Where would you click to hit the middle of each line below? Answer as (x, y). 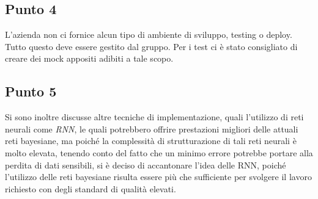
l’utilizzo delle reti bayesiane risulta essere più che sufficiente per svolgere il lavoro (158, 177)
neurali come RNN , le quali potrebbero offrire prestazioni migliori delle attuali (152, 128)
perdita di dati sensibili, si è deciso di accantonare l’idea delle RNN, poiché (146, 165)
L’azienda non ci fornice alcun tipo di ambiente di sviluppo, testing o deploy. (149, 34)
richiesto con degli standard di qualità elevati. (91, 188)
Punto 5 (31, 91)
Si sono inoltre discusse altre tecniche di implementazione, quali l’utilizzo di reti (154, 117)
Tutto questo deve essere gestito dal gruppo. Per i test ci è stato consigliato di (151, 46)
